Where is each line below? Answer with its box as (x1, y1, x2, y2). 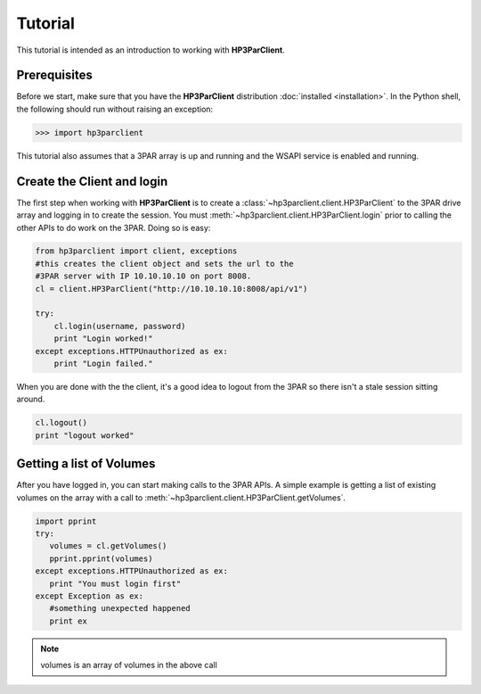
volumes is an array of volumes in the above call (40, 660, 217, 671)
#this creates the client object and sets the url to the (35, 259, 294, 269)
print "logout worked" (35, 430, 135, 441)
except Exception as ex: (35, 591, 144, 601)
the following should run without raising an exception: (16, 103, 214, 114)
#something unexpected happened (49, 603, 191, 614)
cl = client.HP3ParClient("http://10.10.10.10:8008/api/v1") (35, 284, 308, 293)
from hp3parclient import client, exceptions (35, 246, 238, 256)
